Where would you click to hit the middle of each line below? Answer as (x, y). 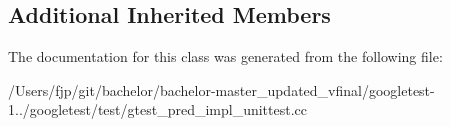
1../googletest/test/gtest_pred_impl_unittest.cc (158, 109)
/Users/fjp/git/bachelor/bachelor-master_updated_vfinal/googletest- (221, 89)
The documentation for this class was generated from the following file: (225, 56)
